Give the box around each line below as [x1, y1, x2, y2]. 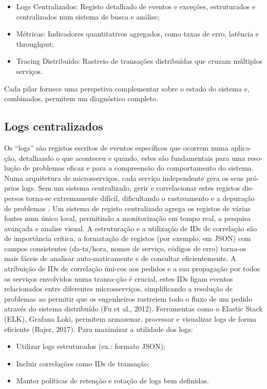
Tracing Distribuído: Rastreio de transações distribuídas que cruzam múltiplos [16, 55, 262, 66]
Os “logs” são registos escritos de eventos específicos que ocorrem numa [4, 142, 228, 153]
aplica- [231, 142, 252, 153]
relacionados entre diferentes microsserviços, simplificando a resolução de [4, 283, 233, 294]
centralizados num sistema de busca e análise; [16, 11, 160, 22]
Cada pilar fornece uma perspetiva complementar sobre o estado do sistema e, [4, 83, 250, 94]
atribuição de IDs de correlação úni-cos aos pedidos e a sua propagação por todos [4, 263, 260, 274]
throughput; [16, 38, 54, 49]
